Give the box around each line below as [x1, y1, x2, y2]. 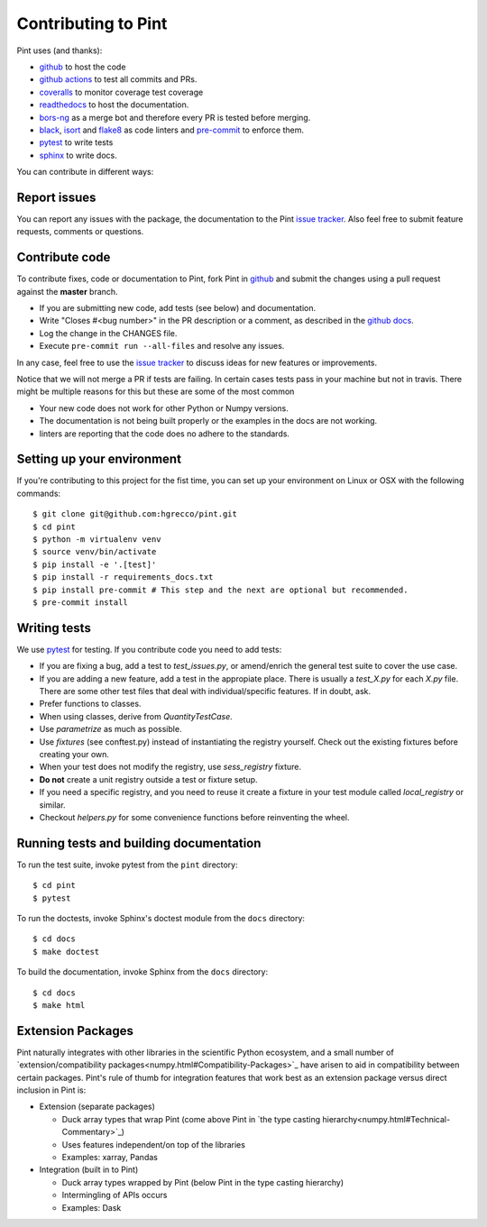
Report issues [16, 189, 96, 205]
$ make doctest [32, 947, 100, 957]
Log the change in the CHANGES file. [39, 327, 178, 338]
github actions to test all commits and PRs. [39, 74, 198, 85]
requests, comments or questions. [16, 226, 144, 237]
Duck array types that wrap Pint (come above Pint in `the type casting [61, 1113, 321, 1124]
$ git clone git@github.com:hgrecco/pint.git [32, 509, 238, 519]
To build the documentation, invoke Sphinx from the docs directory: [16, 966, 269, 977]
